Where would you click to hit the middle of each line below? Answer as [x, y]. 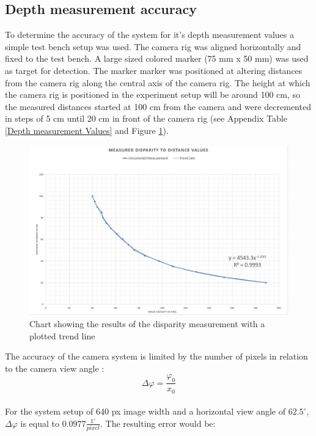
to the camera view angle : [55, 368]
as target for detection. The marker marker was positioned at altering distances [154, 70]
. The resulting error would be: [158, 423]
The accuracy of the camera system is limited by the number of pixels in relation [156, 356]
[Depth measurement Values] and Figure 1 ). [87, 130]
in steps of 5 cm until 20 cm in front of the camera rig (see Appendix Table [146, 118]
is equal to [40, 423]
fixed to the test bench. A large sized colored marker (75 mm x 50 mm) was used [157, 58]
